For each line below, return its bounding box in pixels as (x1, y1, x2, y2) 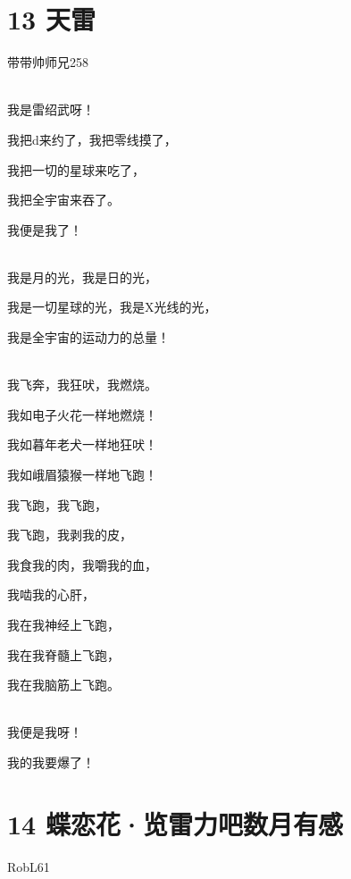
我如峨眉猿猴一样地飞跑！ (7, 465, 157, 484)
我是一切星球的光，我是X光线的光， (7, 297, 217, 316)
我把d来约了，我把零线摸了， (7, 130, 177, 148)
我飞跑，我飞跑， (7, 495, 107, 514)
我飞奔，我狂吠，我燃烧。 (7, 375, 157, 394)
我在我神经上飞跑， (7, 615, 120, 633)
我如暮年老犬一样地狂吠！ (7, 435, 157, 454)
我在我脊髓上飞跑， (7, 645, 120, 664)
